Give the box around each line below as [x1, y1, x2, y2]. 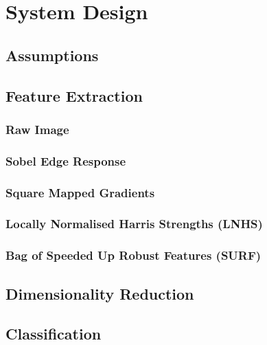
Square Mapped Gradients [5, 183, 155, 201]
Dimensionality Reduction [5, 282, 194, 304]
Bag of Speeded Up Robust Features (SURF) [5, 247, 262, 264]
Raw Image [5, 120, 69, 137]
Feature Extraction [5, 85, 143, 106]
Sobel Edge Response [5, 152, 126, 169]
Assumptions [5, 44, 99, 65]
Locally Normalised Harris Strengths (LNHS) [5, 215, 263, 232]
